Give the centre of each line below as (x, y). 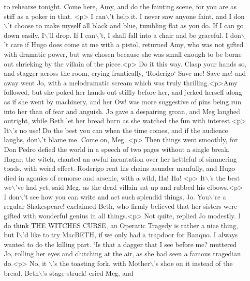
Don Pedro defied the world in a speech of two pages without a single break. (117, 149)
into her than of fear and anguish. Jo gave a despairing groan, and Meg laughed (122, 111)
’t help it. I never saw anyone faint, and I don (177, 16)
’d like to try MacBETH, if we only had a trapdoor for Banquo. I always (130, 235)
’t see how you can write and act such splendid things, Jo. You (116, 196)
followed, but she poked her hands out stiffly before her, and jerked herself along (123, 92)
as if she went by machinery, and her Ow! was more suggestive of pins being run (123, 101)
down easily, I (24, 35)
